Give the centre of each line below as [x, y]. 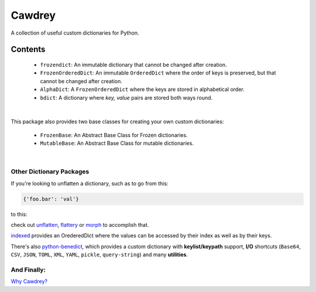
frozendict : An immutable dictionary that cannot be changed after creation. [133, 64]
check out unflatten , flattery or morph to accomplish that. [80, 225]
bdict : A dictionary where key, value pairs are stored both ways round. [126, 97]
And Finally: [28, 270]
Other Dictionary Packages [50, 172]
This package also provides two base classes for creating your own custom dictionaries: [117, 122]
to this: [19, 214]
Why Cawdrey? [29, 281]
